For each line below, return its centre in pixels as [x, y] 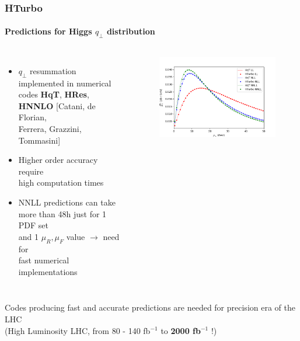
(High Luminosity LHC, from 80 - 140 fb [78, 330]
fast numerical [44, 260]
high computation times [61, 182]
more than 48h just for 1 [62, 213]
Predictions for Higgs [48, 31]
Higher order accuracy [58, 160]
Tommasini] [39, 140]
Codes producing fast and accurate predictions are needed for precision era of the [150, 307]
